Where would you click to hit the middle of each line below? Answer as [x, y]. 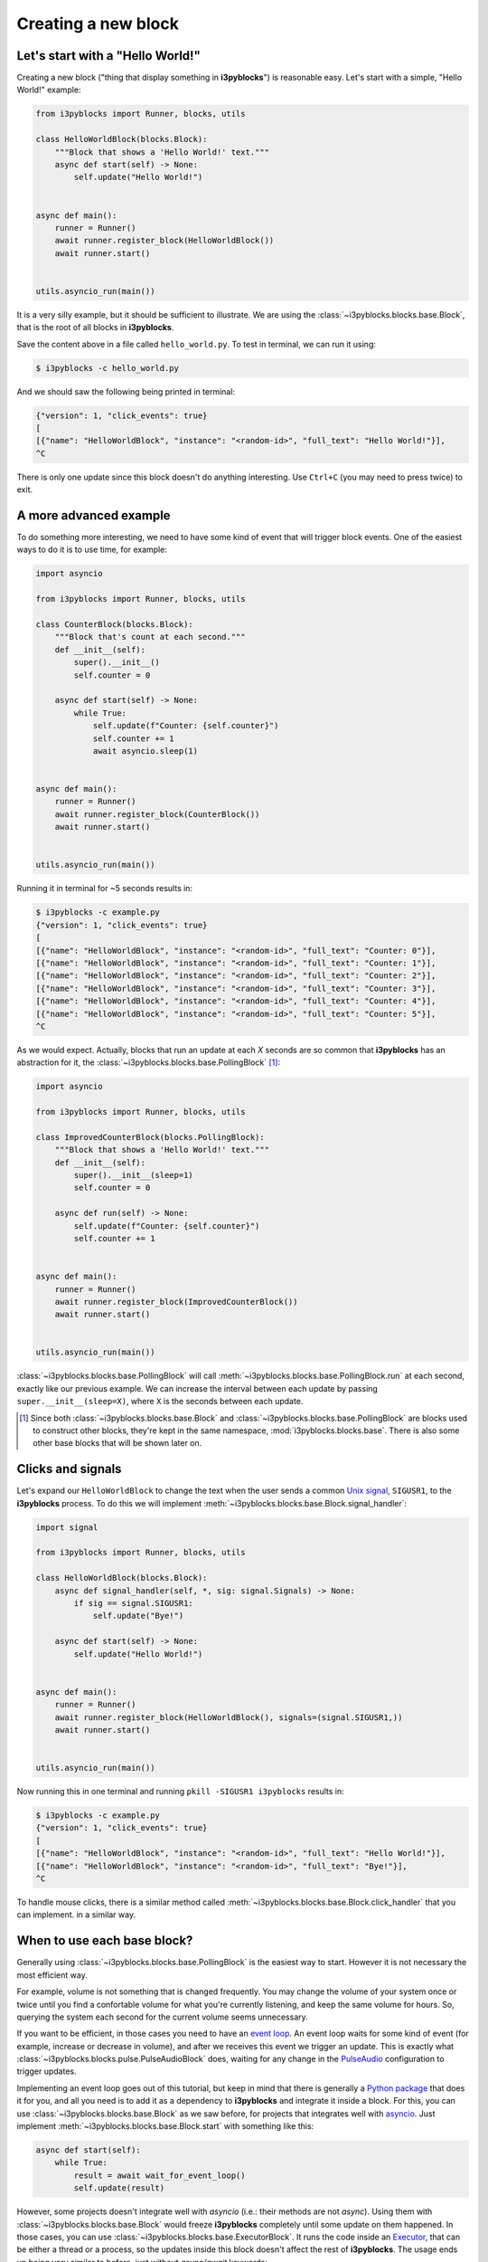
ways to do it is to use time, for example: [92, 550]
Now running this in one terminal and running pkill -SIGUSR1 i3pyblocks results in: [181, 1792]
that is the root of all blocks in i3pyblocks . [95, 328]
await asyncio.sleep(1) [145, 751]
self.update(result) [119, 2188]
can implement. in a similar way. [76, 1915]
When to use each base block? [105, 1941]
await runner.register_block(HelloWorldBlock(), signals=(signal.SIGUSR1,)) [229, 1717]
